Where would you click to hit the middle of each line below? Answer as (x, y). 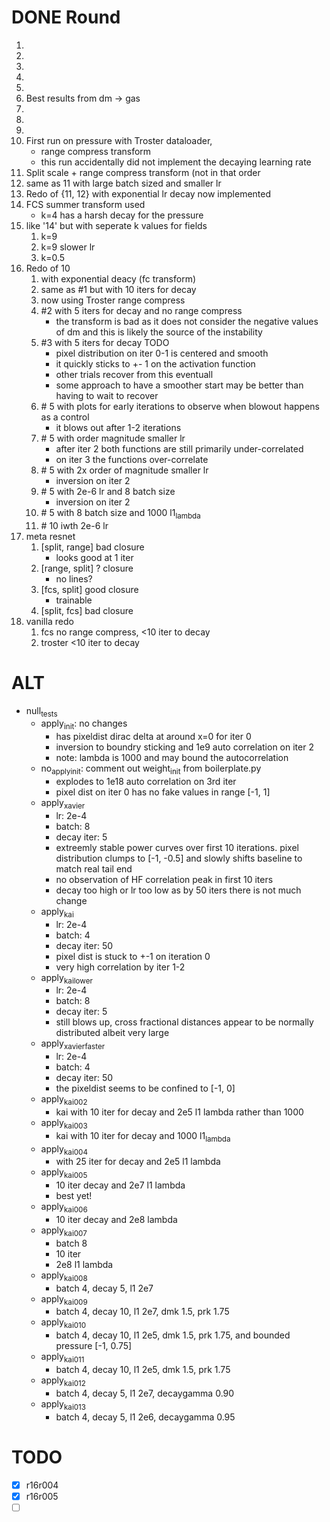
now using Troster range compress (113, 300)
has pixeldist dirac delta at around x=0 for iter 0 (153, 737)
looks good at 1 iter (94, 557)
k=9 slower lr (68, 247)
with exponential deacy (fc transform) (118, 278)
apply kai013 (63, 1404)
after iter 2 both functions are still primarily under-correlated (179, 448)
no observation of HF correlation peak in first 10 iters (164, 879)
